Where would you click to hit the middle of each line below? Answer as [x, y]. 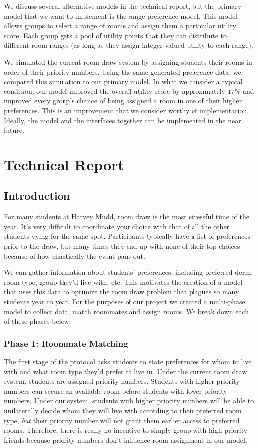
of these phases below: [38, 321]
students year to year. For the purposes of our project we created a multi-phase [125, 302]
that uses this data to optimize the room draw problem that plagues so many [122, 292]
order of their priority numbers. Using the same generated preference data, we [123, 71]
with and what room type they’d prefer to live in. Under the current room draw [126, 371]
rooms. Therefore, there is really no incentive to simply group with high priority [126, 430]
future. [14, 130]
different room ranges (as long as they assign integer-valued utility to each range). [129, 45]
